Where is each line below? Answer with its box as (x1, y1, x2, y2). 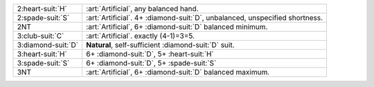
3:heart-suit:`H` (17, 49, 67, 59)
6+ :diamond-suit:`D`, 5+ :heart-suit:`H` (86, 49, 214, 59)
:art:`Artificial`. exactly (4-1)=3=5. (86, 31, 195, 41)
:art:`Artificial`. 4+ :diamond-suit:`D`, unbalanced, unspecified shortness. (86, 13, 323, 22)
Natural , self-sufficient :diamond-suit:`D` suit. (86, 40, 235, 50)
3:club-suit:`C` (17, 31, 64, 41)
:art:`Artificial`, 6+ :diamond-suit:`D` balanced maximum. (86, 68, 270, 77)
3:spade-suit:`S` (17, 59, 70, 68)
